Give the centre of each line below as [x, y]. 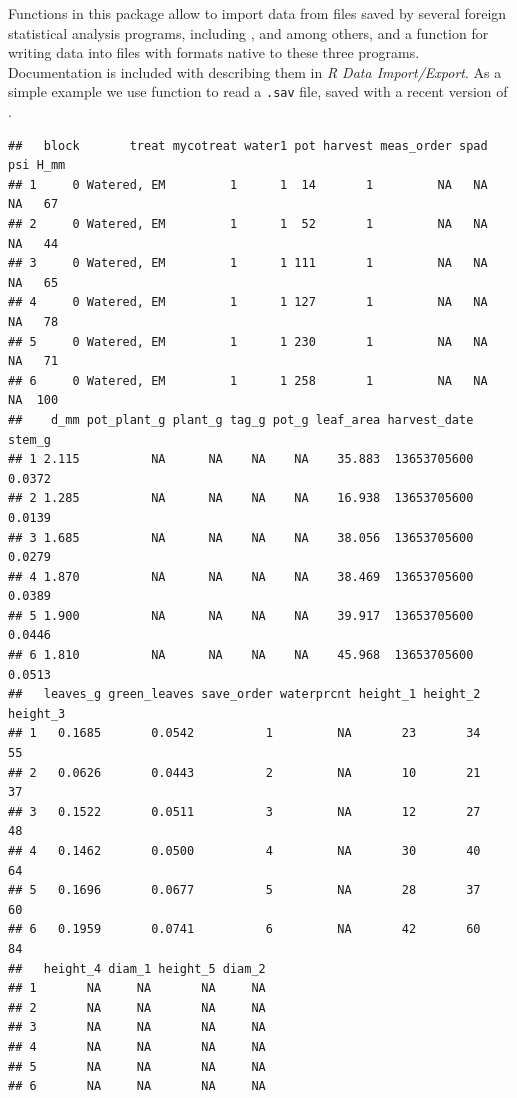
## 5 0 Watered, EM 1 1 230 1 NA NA [248, 341]
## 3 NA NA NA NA [137, 1027]
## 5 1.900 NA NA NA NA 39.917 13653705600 [241, 615]
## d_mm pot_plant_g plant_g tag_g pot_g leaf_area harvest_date [241, 419]
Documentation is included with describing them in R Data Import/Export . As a [255, 71]
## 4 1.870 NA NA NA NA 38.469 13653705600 [241, 576]
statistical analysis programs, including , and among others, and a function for [248, 32]
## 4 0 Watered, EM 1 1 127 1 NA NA [248, 302]
